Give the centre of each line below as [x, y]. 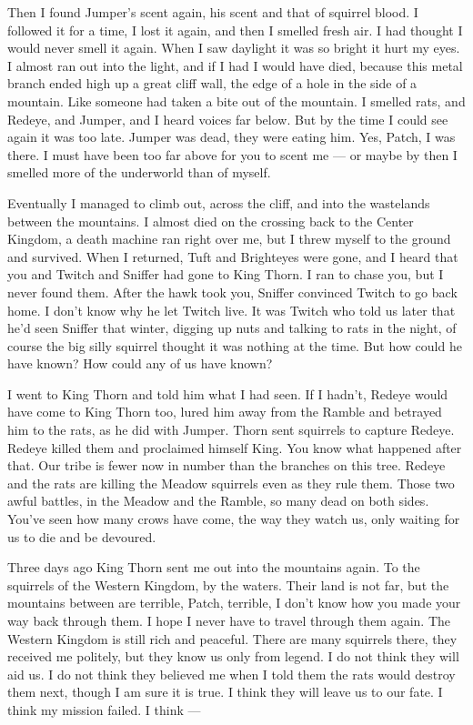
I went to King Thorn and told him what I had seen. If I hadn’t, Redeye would [228, 393]
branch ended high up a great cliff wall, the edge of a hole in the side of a [212, 83]
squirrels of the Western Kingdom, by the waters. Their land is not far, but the [228, 584]
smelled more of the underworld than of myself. [139, 172]
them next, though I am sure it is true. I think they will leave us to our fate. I [225, 692]
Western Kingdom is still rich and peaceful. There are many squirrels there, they [232, 638]
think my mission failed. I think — [104, 709]
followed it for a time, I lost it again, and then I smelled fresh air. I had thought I [235, 30]
